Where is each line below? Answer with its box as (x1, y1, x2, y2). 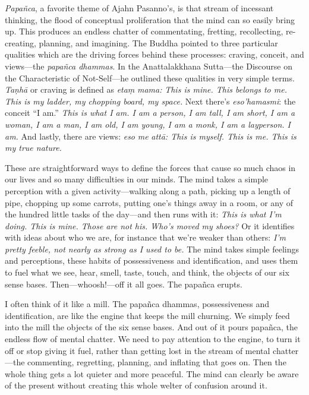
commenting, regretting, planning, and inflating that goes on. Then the (27, 356, 286, 368)
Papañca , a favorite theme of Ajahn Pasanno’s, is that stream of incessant (5, 2, 274, 14)
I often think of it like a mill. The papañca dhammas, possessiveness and (5, 298, 270, 310)
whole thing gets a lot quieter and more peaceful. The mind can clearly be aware (5, 367, 299, 380)
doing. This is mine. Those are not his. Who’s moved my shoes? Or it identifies (5, 219, 295, 232)
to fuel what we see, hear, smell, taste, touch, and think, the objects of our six (5, 266, 289, 279)
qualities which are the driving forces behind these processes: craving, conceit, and (5, 48, 304, 61)
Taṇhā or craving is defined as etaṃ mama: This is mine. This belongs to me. (5, 83, 287, 96)
